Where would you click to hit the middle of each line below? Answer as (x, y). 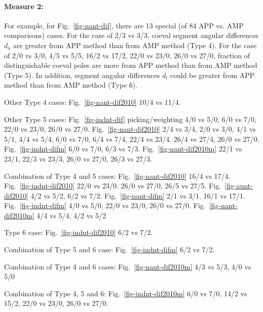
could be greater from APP (212, 75)
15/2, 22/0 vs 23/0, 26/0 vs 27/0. (56, 303)
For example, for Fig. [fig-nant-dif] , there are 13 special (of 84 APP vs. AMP (124, 25)
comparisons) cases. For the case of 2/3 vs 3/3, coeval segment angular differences (131, 35)
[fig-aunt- (239, 186)
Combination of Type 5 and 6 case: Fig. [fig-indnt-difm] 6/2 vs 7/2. (109, 249)
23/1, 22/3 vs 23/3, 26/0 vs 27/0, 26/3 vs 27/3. (78, 158)
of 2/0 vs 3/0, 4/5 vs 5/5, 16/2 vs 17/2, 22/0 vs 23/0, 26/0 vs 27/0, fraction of (127, 55)
